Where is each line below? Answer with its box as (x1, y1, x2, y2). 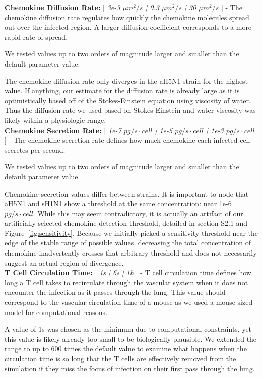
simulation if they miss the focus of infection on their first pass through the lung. (5, 363, 255, 373)
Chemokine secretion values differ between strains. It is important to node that (5, 188, 249, 199)
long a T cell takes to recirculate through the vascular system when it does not (5, 277, 248, 287)
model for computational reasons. (5, 306, 108, 317)
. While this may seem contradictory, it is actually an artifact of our (33, 208, 243, 218)
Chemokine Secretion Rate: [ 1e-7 (5, 124, 121, 135)
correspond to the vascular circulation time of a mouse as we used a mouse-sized (5, 297, 253, 307)
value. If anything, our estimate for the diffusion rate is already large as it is (5, 85, 240, 96)
